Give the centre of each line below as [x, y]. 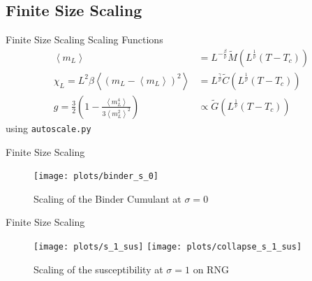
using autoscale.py [49, 128]
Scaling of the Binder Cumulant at [107, 198]
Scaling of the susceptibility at [98, 269]
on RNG [211, 269]
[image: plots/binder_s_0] [96, 176]
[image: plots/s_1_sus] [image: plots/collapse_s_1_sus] [168, 246]
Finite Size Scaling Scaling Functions [84, 39]
